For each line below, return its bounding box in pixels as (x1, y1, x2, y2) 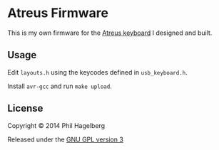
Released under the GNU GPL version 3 (7, 135, 123, 144)
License (7, 102, 44, 114)
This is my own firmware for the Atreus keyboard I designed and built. (7, 28, 213, 37)
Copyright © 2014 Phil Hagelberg (7, 121, 106, 129)
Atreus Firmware (7, 5, 109, 21)
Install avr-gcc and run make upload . (7, 82, 112, 90)
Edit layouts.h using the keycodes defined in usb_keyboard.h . (7, 68, 188, 76)
